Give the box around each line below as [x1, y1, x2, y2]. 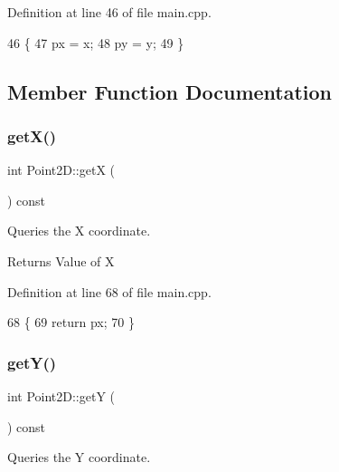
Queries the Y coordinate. [7, 448, 151, 467]
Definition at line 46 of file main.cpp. [7, 3, 212, 21]
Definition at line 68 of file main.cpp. [7, 282, 212, 301]
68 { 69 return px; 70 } [7, 313, 135, 332]
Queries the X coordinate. [7, 221, 151, 240]
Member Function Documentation [7, 77, 333, 105]
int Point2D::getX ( [7, 160, 116, 179]
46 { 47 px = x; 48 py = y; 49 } [7, 33, 184, 52]
